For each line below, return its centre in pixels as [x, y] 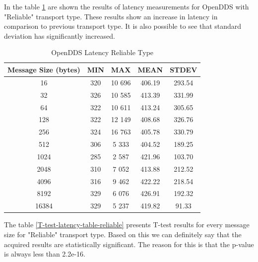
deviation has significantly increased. [60, 35]
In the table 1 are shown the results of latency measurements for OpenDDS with [127, 6]
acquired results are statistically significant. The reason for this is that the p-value [129, 244]
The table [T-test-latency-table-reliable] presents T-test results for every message [127, 225]
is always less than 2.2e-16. [45, 254]
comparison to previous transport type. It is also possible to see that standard [123, 26]
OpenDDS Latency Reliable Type [102, 52]
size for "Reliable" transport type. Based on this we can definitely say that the [123, 234]
